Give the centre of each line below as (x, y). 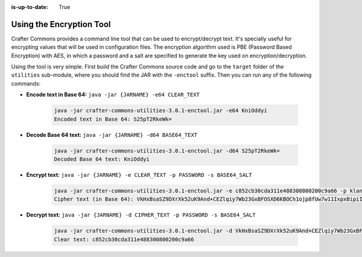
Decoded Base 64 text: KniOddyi (102, 159)
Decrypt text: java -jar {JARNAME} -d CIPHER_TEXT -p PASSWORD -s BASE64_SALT (141, 215)
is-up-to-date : (30, 7)
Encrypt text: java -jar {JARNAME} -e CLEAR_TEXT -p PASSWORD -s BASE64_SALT (139, 174)
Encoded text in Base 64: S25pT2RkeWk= (113, 119)
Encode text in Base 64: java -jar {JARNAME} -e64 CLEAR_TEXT (113, 95)
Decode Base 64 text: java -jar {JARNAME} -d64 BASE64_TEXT (112, 135)
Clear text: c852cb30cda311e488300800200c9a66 (124, 239)
